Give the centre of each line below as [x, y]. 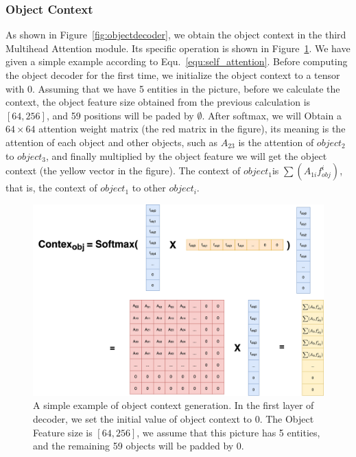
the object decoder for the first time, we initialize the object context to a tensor [173, 75]
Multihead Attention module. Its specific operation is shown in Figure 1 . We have [178, 48]
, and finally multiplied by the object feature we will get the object [187, 155]
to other [149, 188]
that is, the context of [51, 188]
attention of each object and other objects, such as [112, 142]
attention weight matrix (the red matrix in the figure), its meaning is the [192, 129]
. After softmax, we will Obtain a [272, 115]
